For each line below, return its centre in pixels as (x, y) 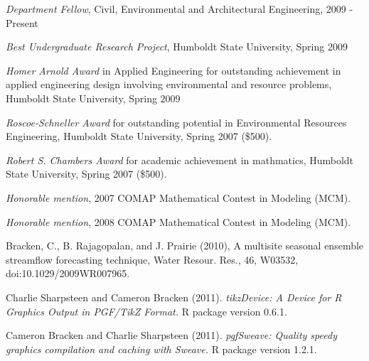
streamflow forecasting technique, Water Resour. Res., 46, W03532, (152, 259)
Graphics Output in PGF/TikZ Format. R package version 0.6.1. (146, 311)
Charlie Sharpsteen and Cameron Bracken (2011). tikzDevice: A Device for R (174, 297)
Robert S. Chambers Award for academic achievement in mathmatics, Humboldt (180, 160)
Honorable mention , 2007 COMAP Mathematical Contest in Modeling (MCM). (178, 197)
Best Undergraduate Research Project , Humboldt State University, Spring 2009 (177, 47)
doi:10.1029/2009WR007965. (68, 273)
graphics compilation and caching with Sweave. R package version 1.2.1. (161, 349)
